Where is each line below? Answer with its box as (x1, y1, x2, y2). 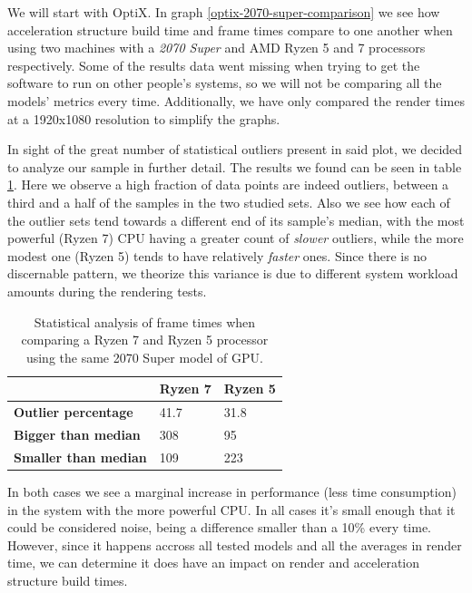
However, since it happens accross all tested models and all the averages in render (7, 535, 462, 554)
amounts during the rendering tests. (7, 281, 207, 300)
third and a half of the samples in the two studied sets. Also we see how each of (7, 192, 450, 211)
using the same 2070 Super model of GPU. (25, 347, 263, 366)
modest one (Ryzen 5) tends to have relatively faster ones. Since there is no (7, 246, 428, 265)
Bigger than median (14, 424, 141, 443)
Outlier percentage (14, 403, 133, 422)
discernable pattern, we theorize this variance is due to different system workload (7, 264, 458, 283)
